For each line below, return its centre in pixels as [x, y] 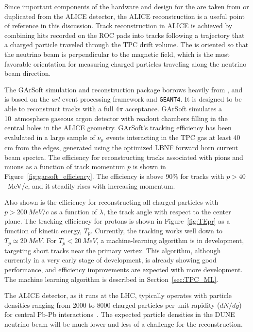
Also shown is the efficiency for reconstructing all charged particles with [111, 202]
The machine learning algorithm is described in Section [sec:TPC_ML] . [111, 279]
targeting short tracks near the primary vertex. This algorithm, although [113, 250]
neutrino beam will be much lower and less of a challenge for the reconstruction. [124, 324]
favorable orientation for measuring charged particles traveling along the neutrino [126, 63]
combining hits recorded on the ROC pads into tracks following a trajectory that [125, 35]
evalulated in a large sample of [50, 137]
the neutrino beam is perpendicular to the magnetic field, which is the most [117, 54]
